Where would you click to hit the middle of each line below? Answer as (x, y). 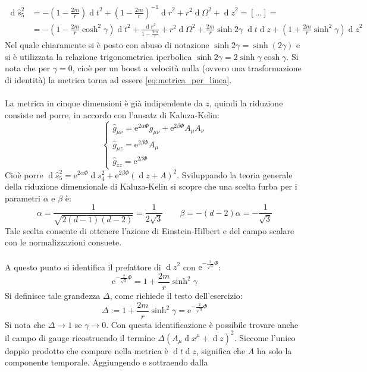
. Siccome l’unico (265, 337)
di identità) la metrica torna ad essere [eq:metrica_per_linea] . (118, 79)
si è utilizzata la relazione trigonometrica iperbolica (98, 56)
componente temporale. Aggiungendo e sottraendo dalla (106, 362)
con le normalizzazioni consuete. (63, 242)
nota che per (28, 68)
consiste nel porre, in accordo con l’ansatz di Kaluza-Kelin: (112, 114)
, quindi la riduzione (246, 103)
